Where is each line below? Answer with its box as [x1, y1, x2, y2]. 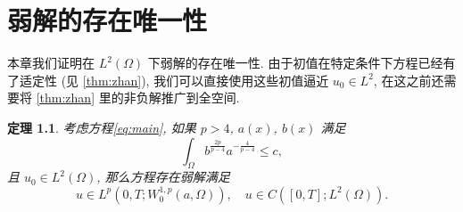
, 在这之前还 [373, 70, 444, 89]
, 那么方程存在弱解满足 [96, 167, 230, 186]
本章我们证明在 [7, 53, 95, 72]
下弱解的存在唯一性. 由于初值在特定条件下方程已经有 [147, 53, 456, 72]
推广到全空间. [161, 88, 240, 107]
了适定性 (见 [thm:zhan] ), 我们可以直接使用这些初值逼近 [7, 70, 329, 89]
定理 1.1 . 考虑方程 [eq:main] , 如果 [7, 118, 196, 136]
